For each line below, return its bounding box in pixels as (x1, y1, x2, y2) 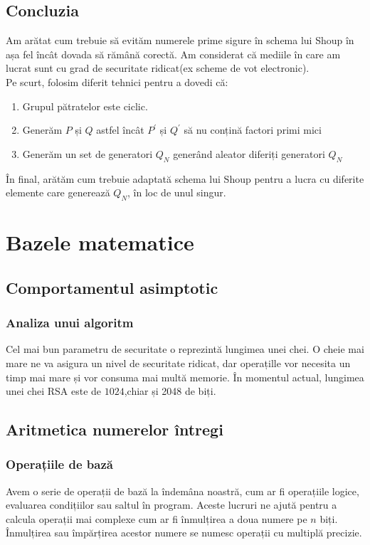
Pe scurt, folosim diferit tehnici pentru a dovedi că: (6, 74, 228, 89)
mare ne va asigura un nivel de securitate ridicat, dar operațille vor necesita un (6, 355, 351, 370)
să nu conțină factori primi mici (184, 122, 322, 137)
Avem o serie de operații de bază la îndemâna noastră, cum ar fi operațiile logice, (6, 483, 359, 498)
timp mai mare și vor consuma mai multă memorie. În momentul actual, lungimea (6, 369, 364, 384)
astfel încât (96, 122, 144, 137)
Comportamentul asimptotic (6, 276, 218, 298)
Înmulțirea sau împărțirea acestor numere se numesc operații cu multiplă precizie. (6, 525, 362, 540)
